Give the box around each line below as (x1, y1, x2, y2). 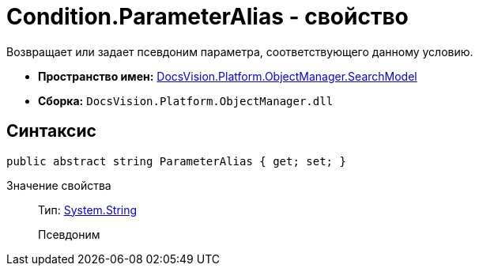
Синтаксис (6, 121, 96, 142)
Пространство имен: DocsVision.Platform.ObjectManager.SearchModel (38, 69, 417, 83)
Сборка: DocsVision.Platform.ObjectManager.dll (38, 93, 334, 108)
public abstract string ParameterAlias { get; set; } (6, 154, 346, 168)
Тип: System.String (38, 202, 138, 217)
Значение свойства (6, 178, 111, 192)
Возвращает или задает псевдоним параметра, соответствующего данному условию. (6, 44, 473, 59)
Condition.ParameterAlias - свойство (6, 3, 409, 30)
